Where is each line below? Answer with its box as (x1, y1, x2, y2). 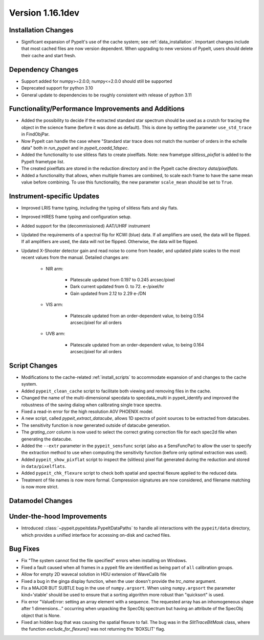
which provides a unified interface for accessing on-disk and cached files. (21, 532, 171, 538)
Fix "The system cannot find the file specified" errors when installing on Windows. (21, 558, 187, 564)
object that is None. (21, 612, 61, 618)
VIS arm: (45, 301, 63, 308)
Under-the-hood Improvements (9, 512, 107, 521)
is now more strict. (21, 484, 59, 490)
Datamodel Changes (9, 497, 73, 505)
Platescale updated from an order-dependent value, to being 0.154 (70, 313, 204, 319)
